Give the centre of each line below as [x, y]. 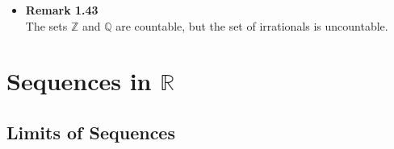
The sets [46, 25]
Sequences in [79, 81]
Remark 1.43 [62, 10]
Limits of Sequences [91, 132]
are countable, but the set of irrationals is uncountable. [252, 25]
